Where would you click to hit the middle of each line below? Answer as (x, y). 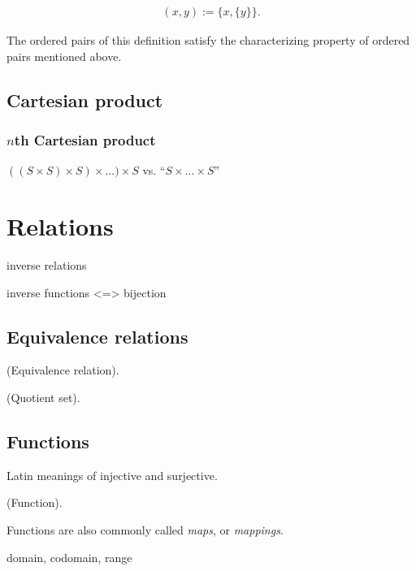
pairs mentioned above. (64, 56)
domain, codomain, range (69, 557)
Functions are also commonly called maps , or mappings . (145, 529)
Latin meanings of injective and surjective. (112, 475)
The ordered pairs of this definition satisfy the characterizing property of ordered (208, 40)
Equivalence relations (97, 336)
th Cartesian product (85, 139)
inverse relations (47, 264)
